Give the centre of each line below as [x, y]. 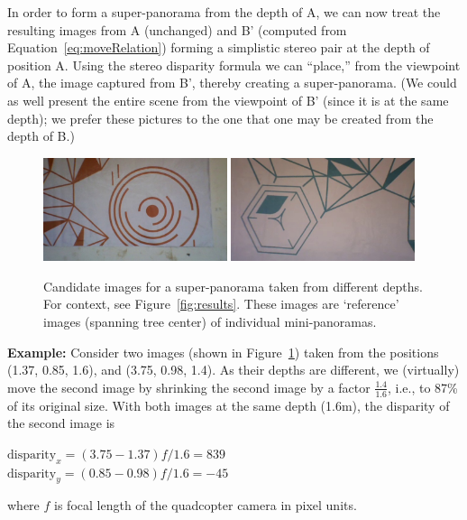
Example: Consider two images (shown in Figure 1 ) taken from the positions [223, 352]
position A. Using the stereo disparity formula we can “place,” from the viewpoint [234, 65]
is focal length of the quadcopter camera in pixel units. [206, 505]
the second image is [61, 423]
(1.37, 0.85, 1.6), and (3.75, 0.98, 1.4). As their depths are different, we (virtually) [233, 370]
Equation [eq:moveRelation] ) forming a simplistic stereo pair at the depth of [219, 47]
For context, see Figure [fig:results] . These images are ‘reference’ [221, 304]
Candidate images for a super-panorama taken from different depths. [233, 286]
